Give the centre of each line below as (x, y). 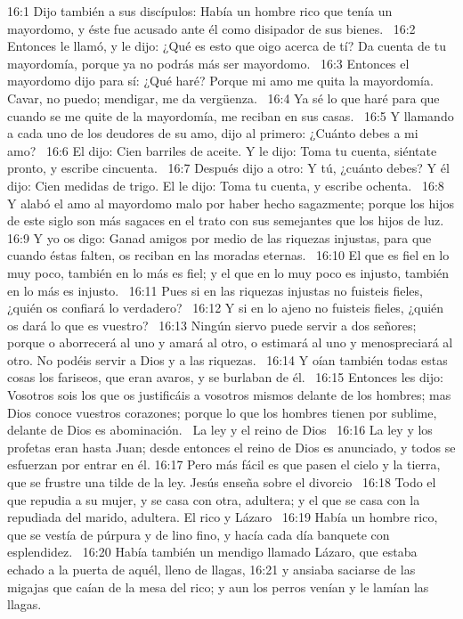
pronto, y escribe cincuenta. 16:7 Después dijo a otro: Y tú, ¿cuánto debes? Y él (228, 168)
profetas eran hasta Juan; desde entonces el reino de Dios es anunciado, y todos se (231, 447)
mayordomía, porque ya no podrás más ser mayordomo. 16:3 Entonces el (208, 63)
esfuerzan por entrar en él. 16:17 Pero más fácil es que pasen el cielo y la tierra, (224, 464)
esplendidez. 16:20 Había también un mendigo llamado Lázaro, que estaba (212, 552)
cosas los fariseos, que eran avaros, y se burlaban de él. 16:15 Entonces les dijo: (225, 377)
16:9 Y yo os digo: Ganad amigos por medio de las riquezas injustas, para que (219, 237)
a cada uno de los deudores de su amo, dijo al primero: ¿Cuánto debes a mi (213, 133)
